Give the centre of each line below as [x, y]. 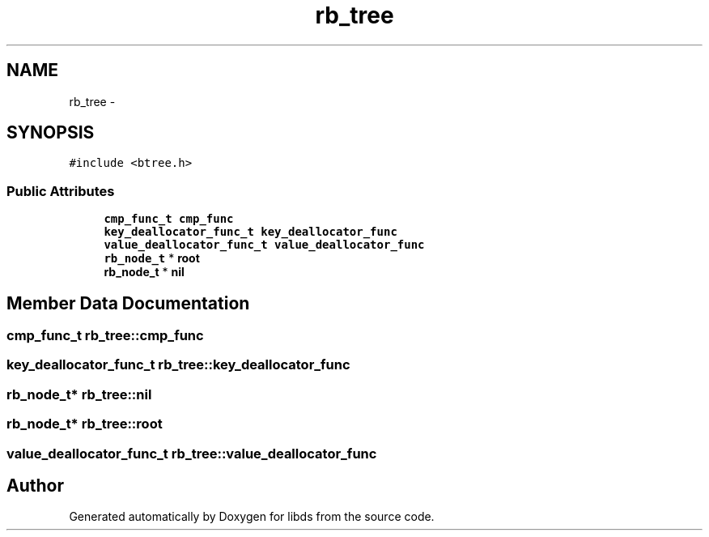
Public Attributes [61, 191]
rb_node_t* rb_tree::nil [79, 394]
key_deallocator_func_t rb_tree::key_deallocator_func [178, 365]
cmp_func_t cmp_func [169, 219]
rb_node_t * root [152, 258]
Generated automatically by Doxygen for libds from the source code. [252, 517]
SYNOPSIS [51, 133]
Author [35, 485]
